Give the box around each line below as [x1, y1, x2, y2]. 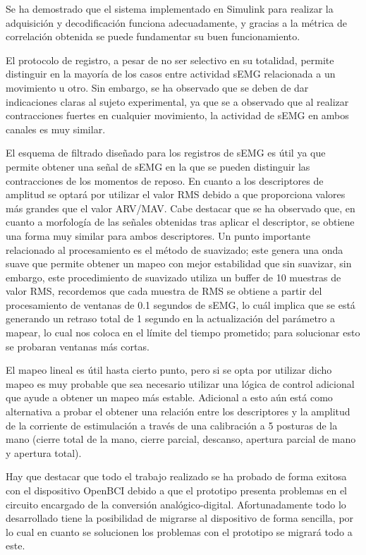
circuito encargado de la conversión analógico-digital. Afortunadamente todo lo [6, 496, 346, 511]
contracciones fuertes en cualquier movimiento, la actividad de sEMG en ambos [6, 108, 349, 123]
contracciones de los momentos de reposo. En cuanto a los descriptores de [6, 173, 324, 188]
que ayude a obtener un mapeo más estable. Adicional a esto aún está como [6, 390, 333, 405]
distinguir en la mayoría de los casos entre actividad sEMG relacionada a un [6, 66, 336, 81]
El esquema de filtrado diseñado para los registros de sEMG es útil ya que [6, 145, 326, 160]
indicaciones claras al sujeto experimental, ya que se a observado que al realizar [6, 94, 349, 109]
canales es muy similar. [6, 121, 106, 136]
